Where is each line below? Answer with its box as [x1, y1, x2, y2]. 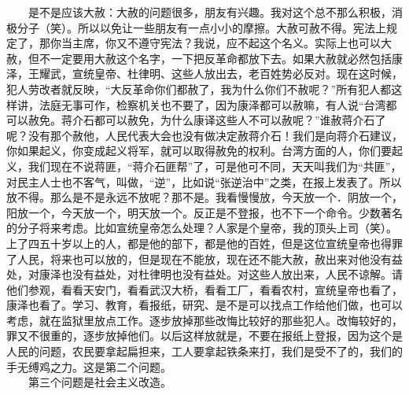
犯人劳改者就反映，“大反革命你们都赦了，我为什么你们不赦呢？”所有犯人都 [6, 80, 392, 97]
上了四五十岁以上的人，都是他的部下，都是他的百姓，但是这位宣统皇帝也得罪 [6, 234, 403, 251]
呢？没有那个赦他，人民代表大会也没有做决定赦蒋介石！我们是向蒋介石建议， [6, 127, 403, 143]
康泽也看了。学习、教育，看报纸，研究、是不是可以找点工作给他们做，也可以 [6, 297, 403, 313]
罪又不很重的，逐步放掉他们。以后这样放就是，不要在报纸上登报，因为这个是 [6, 327, 403, 344]
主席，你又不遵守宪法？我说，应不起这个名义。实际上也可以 [72, 35, 381, 51]
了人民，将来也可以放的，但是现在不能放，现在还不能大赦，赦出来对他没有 [6, 250, 392, 267]
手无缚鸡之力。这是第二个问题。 [6, 358, 171, 375]
